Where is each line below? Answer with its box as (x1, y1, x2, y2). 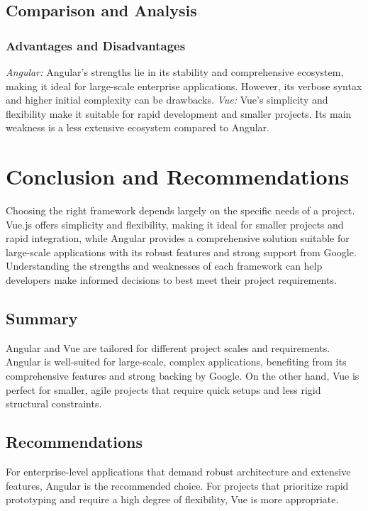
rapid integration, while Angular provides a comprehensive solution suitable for (6, 231, 350, 246)
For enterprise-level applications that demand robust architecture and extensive (6, 464, 351, 479)
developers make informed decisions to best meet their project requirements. (6, 273, 337, 287)
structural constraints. (6, 396, 102, 411)
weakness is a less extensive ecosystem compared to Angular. (6, 120, 269, 135)
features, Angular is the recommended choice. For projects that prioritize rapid (6, 478, 349, 493)
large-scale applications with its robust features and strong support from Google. (6, 244, 357, 259)
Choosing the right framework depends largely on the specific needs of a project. (6, 203, 355, 218)
